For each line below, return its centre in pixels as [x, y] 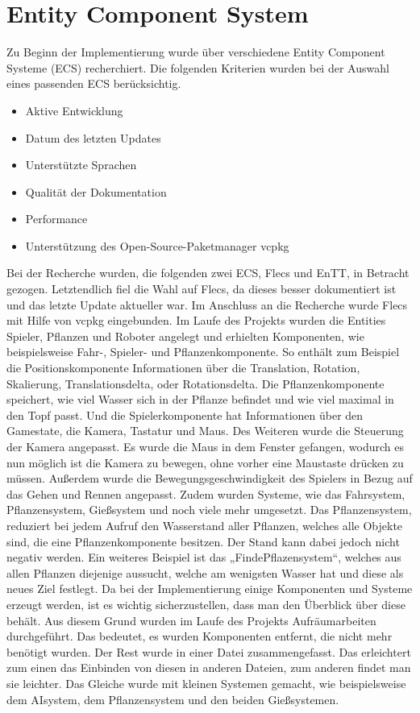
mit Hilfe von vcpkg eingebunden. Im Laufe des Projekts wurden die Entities [196, 320]
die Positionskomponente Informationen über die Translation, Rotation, [183, 368]
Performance [56, 219]
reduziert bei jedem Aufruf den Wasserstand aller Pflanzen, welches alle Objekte [205, 525]
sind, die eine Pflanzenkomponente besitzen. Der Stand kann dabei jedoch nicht [203, 541]
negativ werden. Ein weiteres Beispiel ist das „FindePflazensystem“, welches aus [204, 557]
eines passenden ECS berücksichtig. [94, 83]
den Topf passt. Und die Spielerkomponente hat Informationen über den [185, 415]
